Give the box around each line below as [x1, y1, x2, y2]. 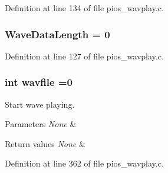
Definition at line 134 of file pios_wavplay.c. [5, 2, 164, 14]
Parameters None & [5, 118, 77, 130]
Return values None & [5, 137, 85, 149]
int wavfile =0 [5, 75, 73, 89]
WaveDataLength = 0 [5, 26, 110, 41]
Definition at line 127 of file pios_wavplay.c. [5, 49, 164, 62]
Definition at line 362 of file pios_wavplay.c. [5, 157, 164, 169]
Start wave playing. [5, 98, 75, 110]
